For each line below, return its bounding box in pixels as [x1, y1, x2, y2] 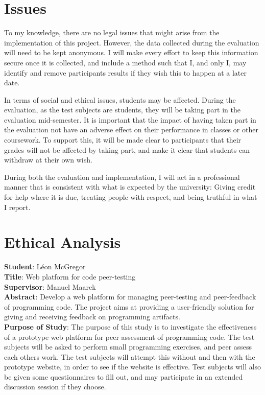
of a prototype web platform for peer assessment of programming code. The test [4, 331, 255, 342]
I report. [4, 201, 31, 212]
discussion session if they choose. [4, 381, 106, 392]
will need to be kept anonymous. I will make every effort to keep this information [4, 47, 258, 58]
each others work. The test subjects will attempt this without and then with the [4, 351, 255, 362]
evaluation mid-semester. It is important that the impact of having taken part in [4, 114, 256, 125]
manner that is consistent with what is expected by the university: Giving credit [4, 181, 256, 192]
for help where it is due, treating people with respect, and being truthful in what [4, 192, 257, 202]
